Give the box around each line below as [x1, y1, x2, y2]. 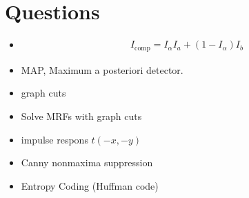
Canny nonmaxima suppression [21, 155, 153, 170]
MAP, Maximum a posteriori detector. [21, 62, 183, 77]
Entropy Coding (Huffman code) [21, 178, 159, 192]
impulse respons [21, 132, 88, 146]
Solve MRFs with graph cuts [21, 109, 142, 123]
